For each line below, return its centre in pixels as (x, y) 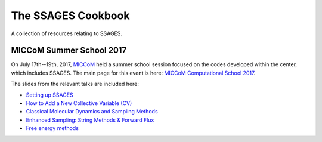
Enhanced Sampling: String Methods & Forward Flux (90, 120)
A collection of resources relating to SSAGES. (66, 33)
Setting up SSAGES (50, 95)
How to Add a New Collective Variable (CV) (79, 103)
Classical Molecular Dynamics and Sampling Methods (92, 112)
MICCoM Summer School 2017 (69, 50)
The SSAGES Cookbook (70, 16)
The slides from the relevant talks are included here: (75, 84)
